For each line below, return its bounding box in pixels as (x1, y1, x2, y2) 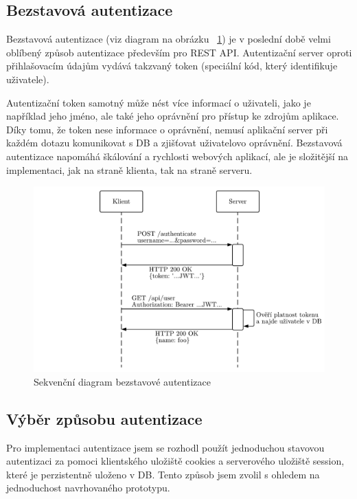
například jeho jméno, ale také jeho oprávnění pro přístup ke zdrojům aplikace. (6, 109, 339, 123)
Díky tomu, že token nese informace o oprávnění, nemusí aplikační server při (6, 122, 328, 136)
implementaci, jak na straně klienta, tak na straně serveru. (6, 162, 253, 177)
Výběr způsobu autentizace (6, 408, 203, 429)
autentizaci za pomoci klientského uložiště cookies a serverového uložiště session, (6, 454, 345, 468)
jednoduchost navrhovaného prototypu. (6, 480, 170, 495)
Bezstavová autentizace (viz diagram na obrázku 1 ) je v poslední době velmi (6, 32, 331, 46)
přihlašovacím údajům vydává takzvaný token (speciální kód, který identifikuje (6, 58, 338, 73)
